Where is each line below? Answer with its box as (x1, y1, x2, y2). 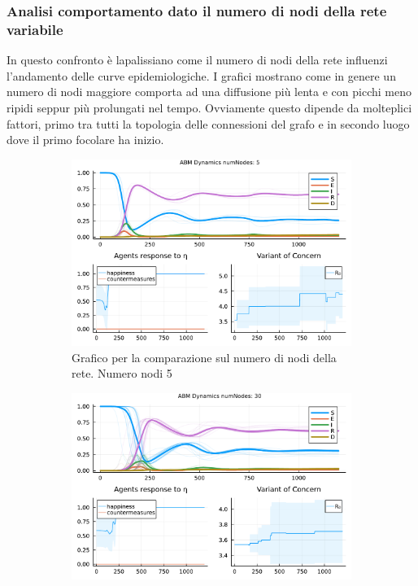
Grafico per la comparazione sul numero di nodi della (72, 348, 337, 365)
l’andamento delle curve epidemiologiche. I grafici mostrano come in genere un (7, 67, 396, 84)
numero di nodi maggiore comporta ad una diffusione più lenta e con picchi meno (7, 83, 411, 100)
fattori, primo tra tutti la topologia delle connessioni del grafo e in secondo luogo (7, 115, 410, 132)
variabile (7, 19, 63, 39)
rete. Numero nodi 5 (72, 365, 172, 382)
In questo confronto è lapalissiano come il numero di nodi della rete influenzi (7, 51, 388, 68)
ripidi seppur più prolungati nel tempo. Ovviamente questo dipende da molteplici (7, 98, 412, 116)
